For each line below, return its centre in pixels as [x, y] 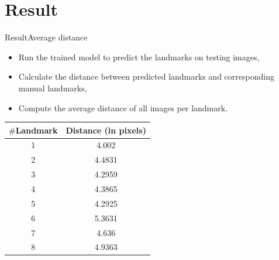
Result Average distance [46, 37]
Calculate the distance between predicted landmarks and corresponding [146, 76]
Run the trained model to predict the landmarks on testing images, [139, 57]
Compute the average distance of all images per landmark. [123, 107]
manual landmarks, [53, 88]
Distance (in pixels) [106, 130]
